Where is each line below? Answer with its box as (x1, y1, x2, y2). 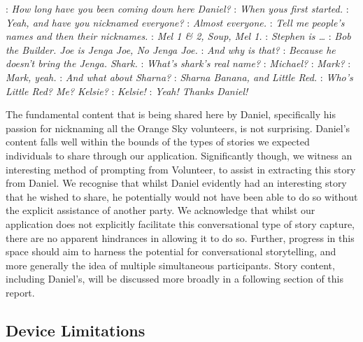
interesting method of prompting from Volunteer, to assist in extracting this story (6, 162, 356, 176)
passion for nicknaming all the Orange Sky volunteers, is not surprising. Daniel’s (6, 120, 350, 135)
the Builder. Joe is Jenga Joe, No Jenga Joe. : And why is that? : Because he (6, 42, 336, 57)
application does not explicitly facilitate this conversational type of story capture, (6, 216, 355, 231)
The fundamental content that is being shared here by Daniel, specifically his (6, 107, 336, 122)
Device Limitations (6, 319, 145, 341)
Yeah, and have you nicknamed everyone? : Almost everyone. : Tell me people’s (6, 15, 345, 29)
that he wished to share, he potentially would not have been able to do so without (6, 189, 358, 204)
